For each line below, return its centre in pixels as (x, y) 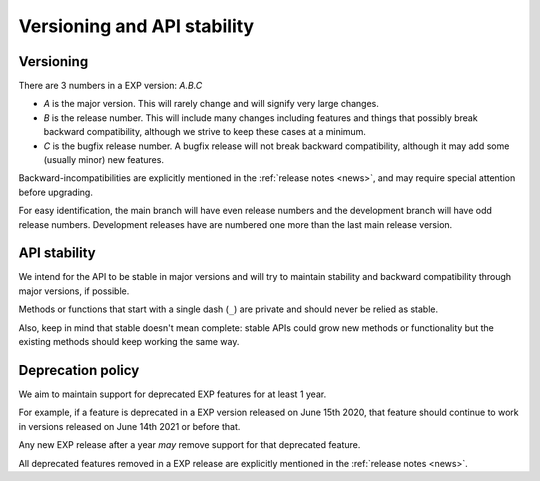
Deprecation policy (79, 370)
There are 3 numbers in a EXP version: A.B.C (110, 86)
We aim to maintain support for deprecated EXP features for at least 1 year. (172, 394)
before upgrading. (56, 192)
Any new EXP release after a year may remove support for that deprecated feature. (189, 445)
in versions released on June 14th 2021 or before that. (129, 426)
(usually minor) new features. (104, 160)
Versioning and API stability (136, 26)
